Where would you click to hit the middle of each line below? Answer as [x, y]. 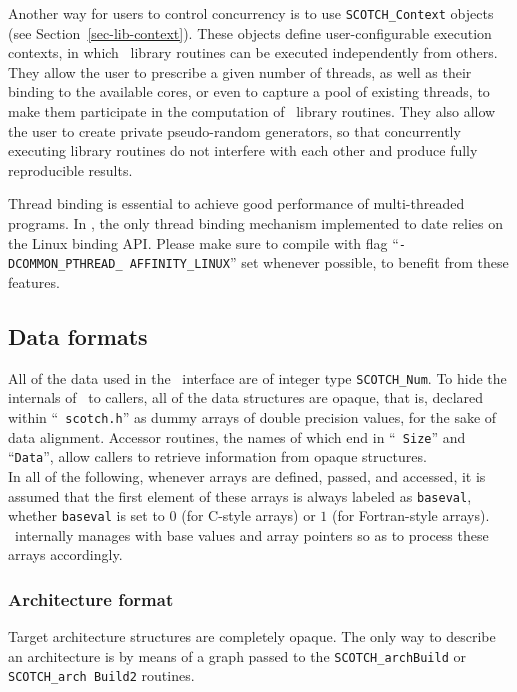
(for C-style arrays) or [248, 515]
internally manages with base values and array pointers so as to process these [251, 534]
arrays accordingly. [65, 554]
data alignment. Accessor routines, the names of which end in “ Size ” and [237, 436]
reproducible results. [70, 169]
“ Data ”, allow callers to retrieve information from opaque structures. [217, 456]
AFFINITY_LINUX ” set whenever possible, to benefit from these [319, 262]
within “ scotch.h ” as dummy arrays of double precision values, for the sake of [252, 416]
